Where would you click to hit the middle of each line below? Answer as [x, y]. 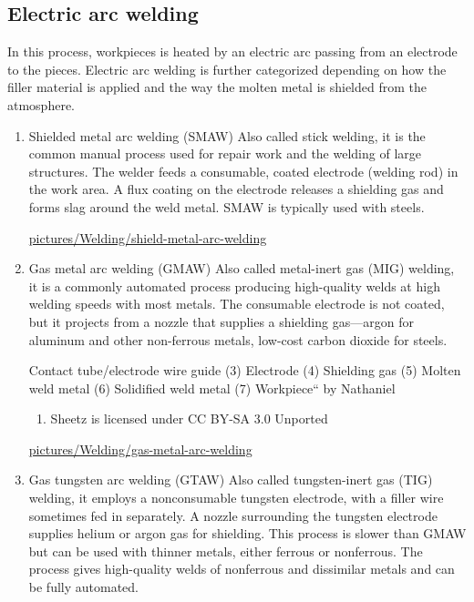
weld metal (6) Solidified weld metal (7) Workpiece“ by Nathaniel [212, 388]
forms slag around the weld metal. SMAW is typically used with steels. [227, 206]
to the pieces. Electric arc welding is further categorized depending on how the [227, 69]
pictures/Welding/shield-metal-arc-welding [148, 237]
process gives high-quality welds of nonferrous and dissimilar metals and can [242, 569]
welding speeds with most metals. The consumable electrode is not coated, [237, 304]
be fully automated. [83, 587]
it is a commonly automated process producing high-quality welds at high [234, 286]
